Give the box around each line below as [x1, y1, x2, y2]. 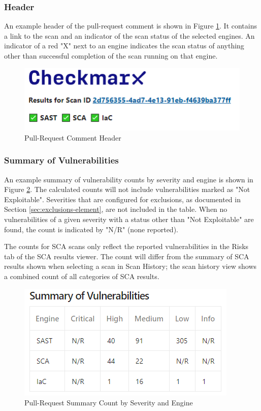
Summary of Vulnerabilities [4, 154, 119, 167]
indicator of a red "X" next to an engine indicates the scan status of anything [4, 40, 244, 51]
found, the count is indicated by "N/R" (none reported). [4, 224, 178, 234]
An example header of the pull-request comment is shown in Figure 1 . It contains [4, 20, 257, 31]
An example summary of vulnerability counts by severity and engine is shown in [4, 174, 253, 184]
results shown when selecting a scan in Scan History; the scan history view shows [4, 261, 257, 271]
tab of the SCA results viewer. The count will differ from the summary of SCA [4, 251, 249, 261]
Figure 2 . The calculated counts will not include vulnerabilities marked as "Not [4, 184, 250, 195]
